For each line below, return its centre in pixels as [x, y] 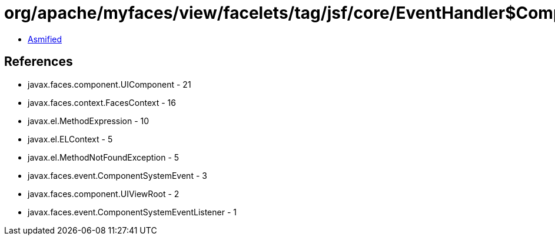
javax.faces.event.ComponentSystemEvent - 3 [117, 175]
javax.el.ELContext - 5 [70, 139]
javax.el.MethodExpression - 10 [89, 121]
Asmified [45, 39]
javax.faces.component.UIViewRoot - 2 [104, 194]
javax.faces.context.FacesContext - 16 [102, 102]
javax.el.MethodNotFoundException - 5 [104, 157]
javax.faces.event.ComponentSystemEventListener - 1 [132, 212]
